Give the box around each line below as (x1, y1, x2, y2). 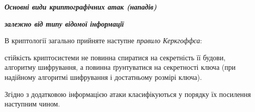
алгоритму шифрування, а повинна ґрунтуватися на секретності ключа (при (5, 62, 236, 72)
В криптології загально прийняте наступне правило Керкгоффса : (5, 35, 202, 46)
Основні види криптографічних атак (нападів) (5, 2, 157, 12)
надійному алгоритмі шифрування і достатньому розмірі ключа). (5, 71, 202, 82)
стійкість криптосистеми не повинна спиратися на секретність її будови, (5, 52, 226, 62)
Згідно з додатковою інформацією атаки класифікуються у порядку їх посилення (5, 88, 251, 99)
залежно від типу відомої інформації (5, 18, 124, 29)
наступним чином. (5, 98, 60, 109)
